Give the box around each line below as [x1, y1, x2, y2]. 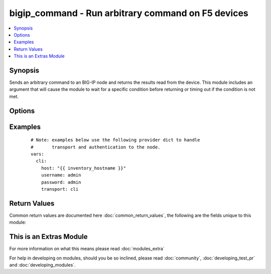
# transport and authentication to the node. [31, 144, 161, 150]
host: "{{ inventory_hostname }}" [41, 165, 126, 171]
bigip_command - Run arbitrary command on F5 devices [9, 8, 248, 19]
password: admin [41, 179, 81, 185]
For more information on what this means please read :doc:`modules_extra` [9, 246, 165, 252]
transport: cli [41, 186, 79, 192]
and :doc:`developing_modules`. [9, 261, 76, 268]
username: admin [41, 172, 81, 178]
